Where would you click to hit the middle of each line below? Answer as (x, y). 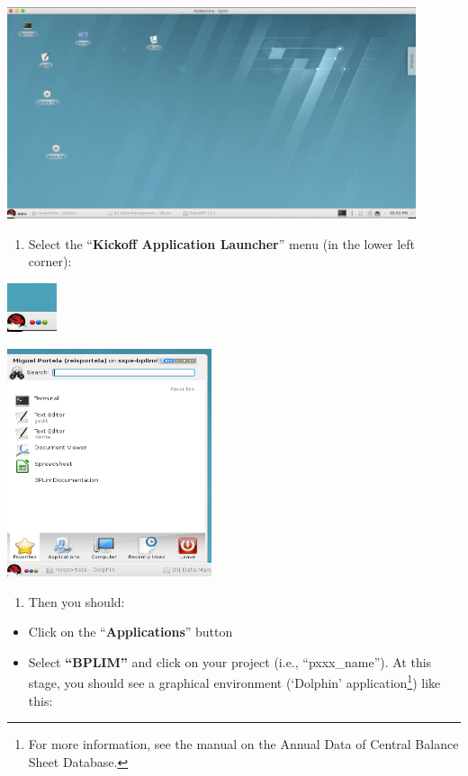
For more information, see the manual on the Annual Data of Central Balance (243, 744)
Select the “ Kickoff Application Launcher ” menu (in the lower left (222, 243)
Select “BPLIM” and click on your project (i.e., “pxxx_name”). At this (230, 661)
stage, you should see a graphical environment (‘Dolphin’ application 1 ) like (234, 681)
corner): (50, 261)
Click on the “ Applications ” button (130, 632)
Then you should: (76, 601)
